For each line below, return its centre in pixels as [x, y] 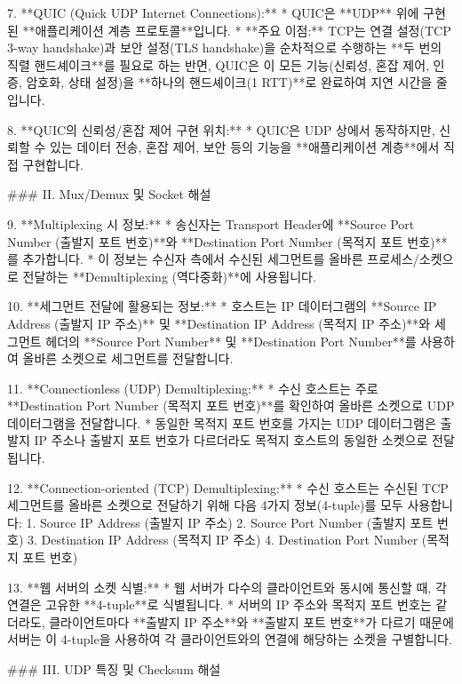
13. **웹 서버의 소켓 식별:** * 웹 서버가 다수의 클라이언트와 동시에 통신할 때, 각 [227, 587]
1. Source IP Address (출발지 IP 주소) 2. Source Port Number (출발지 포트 [230, 522]
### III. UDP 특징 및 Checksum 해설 [114, 669]
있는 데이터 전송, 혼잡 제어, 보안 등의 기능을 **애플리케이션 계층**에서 [244, 147]
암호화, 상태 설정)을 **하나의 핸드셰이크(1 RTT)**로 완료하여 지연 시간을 [229, 82]
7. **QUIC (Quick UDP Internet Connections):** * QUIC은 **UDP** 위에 [213, 12]
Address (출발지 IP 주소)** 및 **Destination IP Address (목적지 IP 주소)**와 [219, 323]
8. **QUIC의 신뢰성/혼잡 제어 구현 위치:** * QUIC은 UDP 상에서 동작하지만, [221, 129]
